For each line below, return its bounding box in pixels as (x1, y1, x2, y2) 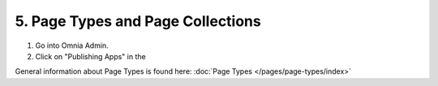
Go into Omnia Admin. (35, 41, 109, 50)
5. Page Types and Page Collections (15, 12, 261, 30)
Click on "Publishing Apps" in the (35, 51, 146, 61)
